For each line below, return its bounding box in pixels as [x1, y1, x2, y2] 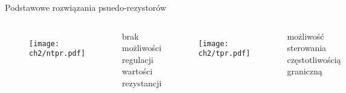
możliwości [122, 41, 162, 54]
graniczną [287, 65, 322, 77]
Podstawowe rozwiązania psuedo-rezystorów [5, 1, 167, 13]
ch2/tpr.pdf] [198, 49, 251, 58]
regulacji [122, 53, 153, 65]
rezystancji [122, 76, 162, 89]
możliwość [287, 29, 324, 42]
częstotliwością [287, 53, 341, 65]
